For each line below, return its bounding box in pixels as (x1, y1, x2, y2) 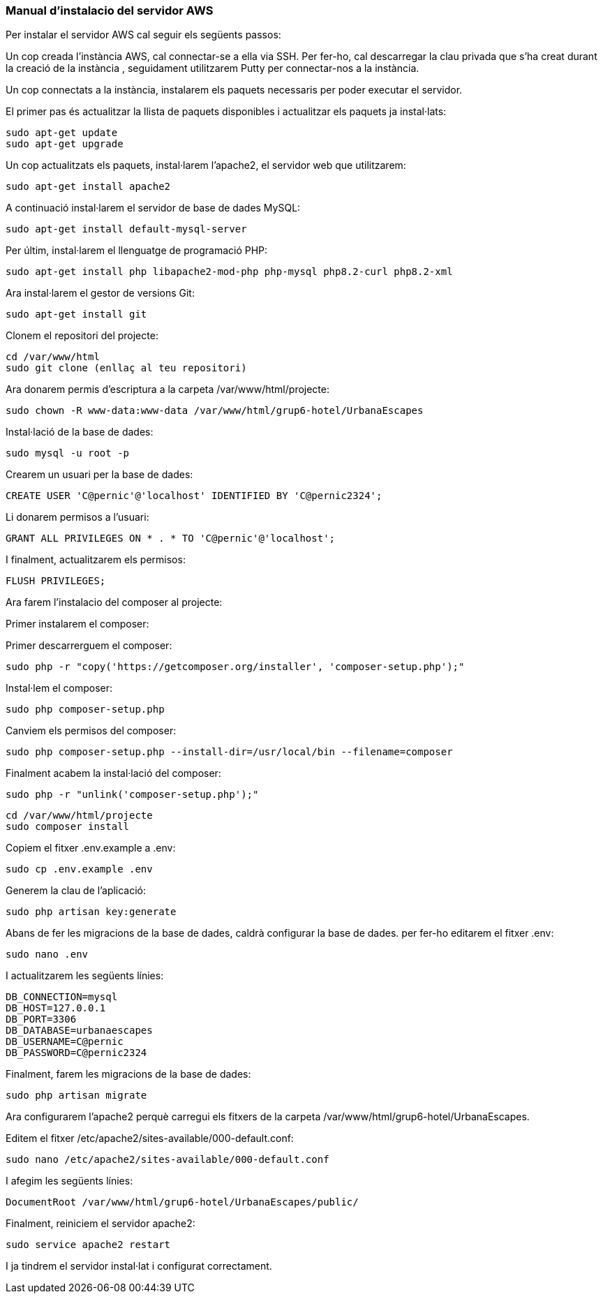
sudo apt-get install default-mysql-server (6, 223, 247, 235)
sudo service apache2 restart (6, 1239, 171, 1251)
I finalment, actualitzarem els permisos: (6, 554, 186, 566)
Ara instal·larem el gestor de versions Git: (6, 287, 195, 299)
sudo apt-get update (6, 127, 118, 139)
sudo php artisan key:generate (6, 906, 177, 918)
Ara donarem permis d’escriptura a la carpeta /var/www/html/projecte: (6, 383, 330, 396)
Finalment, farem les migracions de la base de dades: (6, 1068, 251, 1081)
